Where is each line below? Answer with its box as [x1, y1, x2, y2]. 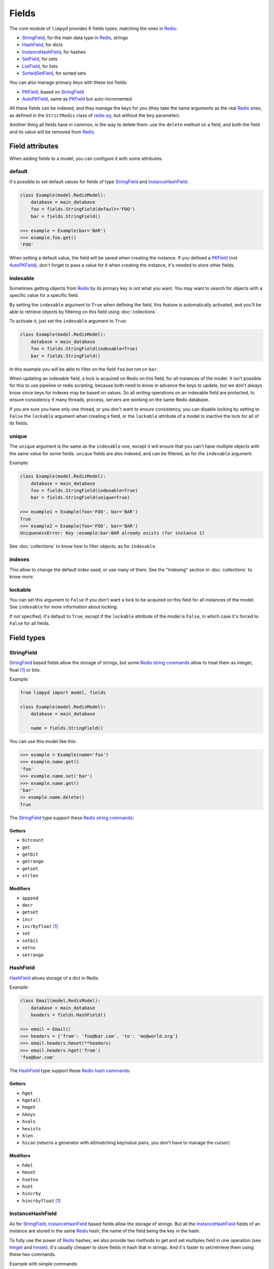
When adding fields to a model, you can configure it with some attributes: [9, 155, 163, 161]
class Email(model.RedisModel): [20, 998, 101, 1004]
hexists [22, 1126, 42, 1131]
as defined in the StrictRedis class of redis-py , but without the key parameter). [9, 112, 181, 118]
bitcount [22, 838, 44, 843]
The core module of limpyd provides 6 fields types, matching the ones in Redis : [9, 25, 178, 31]
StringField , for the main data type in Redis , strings [22, 35, 128, 41]
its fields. [9, 420, 29, 426]
